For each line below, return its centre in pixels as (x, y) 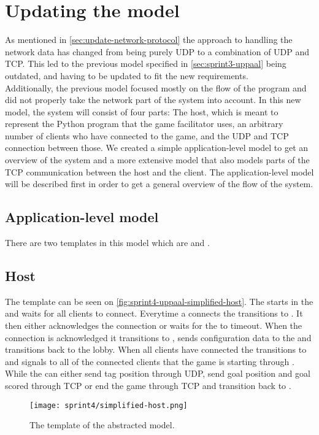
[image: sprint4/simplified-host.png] (109, 405)
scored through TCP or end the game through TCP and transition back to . (148, 385)
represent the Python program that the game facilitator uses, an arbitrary (144, 124)
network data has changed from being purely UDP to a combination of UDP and (157, 51)
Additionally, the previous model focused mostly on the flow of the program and (156, 87)
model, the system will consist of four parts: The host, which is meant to (142, 111)
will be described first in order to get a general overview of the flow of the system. (159, 184)
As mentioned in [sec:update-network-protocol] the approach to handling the (149, 40)
